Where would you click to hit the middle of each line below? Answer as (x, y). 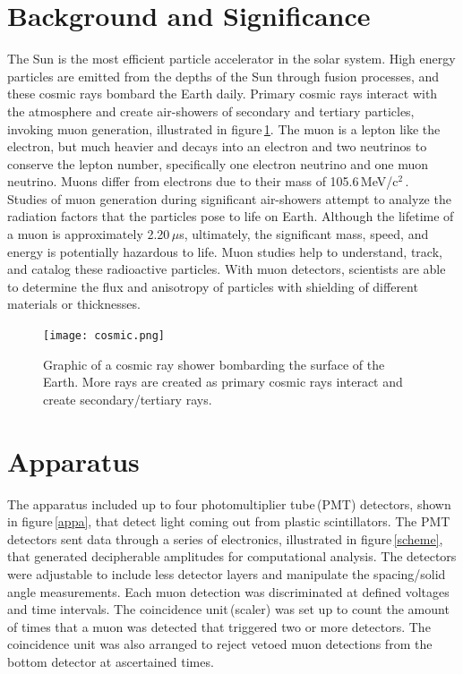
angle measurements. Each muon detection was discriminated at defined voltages (228, 591)
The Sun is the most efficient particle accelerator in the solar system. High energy (231, 59)
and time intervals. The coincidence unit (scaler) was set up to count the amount (228, 609)
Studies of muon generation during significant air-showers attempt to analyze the (229, 198)
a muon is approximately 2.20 (89, 234)
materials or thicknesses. (74, 304)
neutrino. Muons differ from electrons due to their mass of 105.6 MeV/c (203, 181)
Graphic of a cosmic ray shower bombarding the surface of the (214, 364)
